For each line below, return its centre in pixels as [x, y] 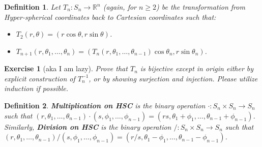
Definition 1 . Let [32, 7]
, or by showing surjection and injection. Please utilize [173, 78]
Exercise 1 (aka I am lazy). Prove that [66, 68]
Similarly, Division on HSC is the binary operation [88, 126]
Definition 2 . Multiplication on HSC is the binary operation [105, 106]
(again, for [120, 7]
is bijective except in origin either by [197, 68]
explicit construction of [40, 78]
